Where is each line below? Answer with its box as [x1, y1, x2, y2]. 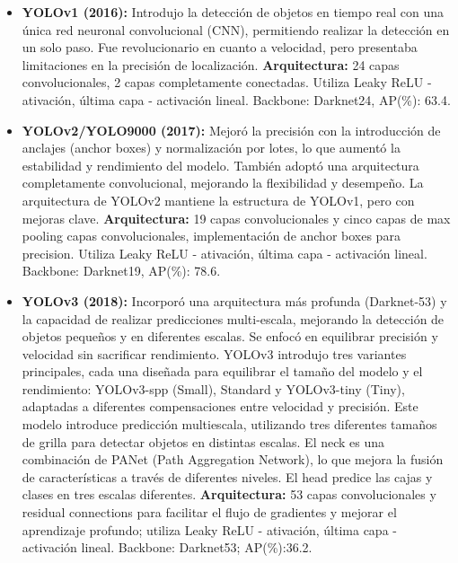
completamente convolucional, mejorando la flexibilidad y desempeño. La [22, 173, 424, 192]
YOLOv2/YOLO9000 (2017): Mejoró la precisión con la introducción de [22, 120, 441, 139]
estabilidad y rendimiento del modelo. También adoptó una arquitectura [22, 155, 419, 174]
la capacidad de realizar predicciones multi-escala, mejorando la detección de [22, 309, 445, 328]
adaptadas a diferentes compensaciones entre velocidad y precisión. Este [22, 397, 418, 416]
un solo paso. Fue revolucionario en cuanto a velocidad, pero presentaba [22, 38, 418, 57]
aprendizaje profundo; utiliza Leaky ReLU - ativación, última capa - [22, 520, 397, 539]
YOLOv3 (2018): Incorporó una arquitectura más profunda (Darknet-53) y [22, 291, 447, 310]
